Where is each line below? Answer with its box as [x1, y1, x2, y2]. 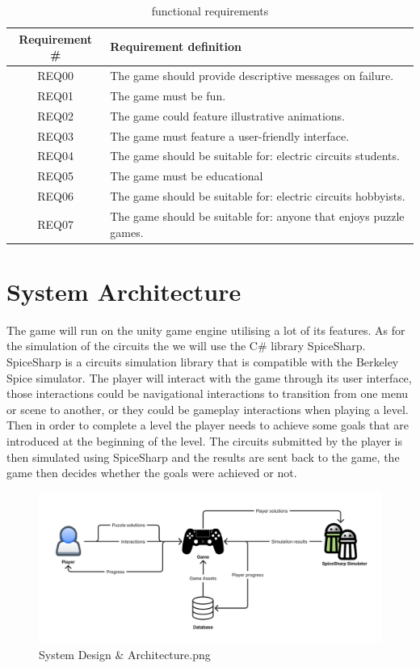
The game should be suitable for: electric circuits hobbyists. [110, 188, 405, 205]
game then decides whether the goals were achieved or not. [6, 464, 297, 481]
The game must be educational [110, 167, 263, 184]
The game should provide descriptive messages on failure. [110, 67, 394, 84]
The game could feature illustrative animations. [110, 107, 346, 124]
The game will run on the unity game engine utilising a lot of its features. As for [6, 321, 405, 338]
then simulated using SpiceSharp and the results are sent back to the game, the [6, 448, 400, 465]
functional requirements [151, 2, 269, 19]
